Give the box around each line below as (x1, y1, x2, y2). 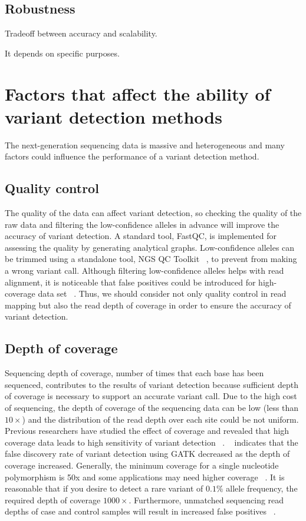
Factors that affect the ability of (5, 81, 271, 105)
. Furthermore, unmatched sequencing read (129, 493, 284, 506)
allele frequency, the (226, 482, 298, 495)
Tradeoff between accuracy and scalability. (5, 27, 157, 39)
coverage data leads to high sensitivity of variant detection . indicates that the (5, 436, 298, 448)
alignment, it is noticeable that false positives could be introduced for (5, 276, 256, 288)
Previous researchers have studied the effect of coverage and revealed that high (5, 424, 289, 437)
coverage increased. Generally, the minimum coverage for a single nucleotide (5, 459, 279, 471)
